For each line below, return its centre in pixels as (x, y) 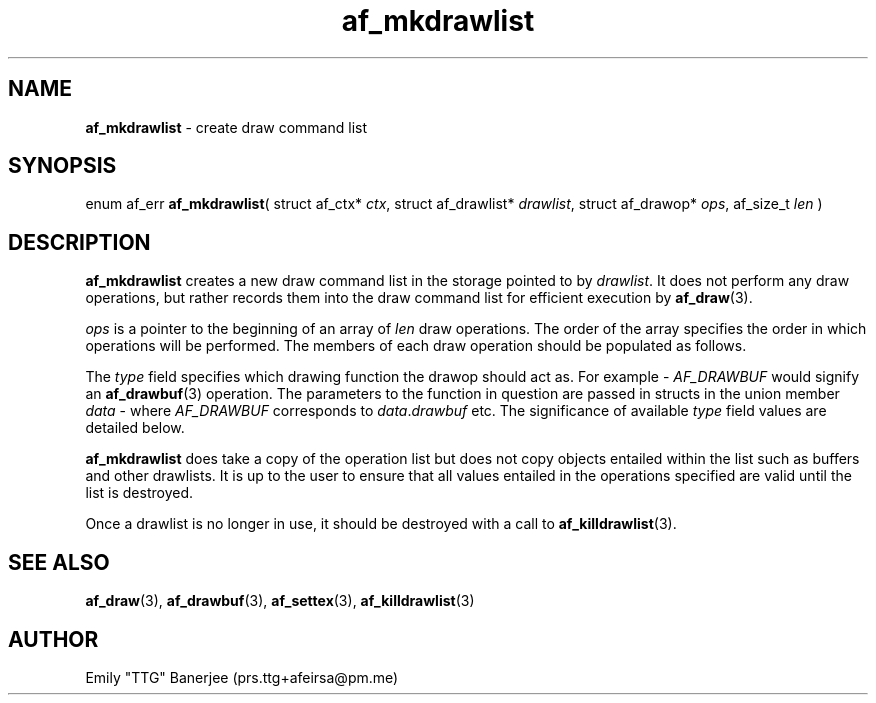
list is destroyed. (139, 493)
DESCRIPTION (79, 242)
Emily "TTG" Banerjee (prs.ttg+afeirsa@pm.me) (242, 677)
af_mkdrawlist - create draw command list (226, 127)
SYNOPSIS (62, 166)
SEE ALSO (59, 562)
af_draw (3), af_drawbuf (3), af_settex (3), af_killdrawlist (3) (280, 601)
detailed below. (135, 428)
